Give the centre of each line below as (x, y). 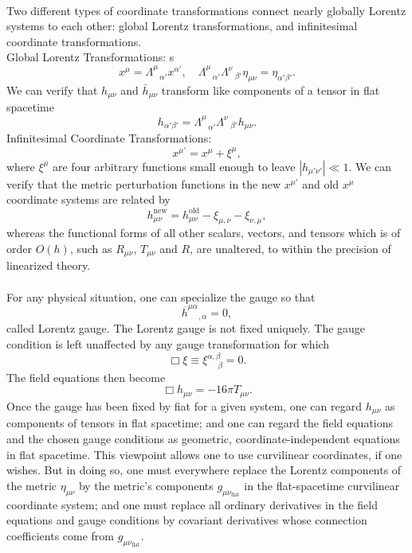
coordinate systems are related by (88, 199)
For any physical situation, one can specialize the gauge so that (161, 296)
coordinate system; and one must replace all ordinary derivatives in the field (192, 504)
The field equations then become (86, 377)
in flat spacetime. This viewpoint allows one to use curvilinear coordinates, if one (204, 454)
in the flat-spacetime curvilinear (322, 485)
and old (321, 183)
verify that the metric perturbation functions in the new (144, 183)
